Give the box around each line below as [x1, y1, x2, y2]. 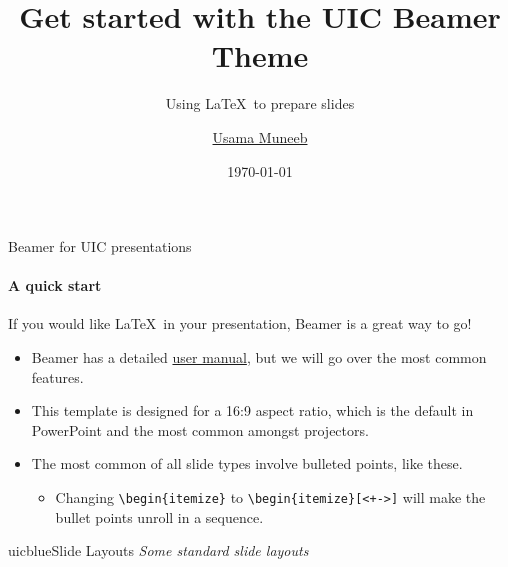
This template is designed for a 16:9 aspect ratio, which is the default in [31, 400, 474, 421]
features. [31, 366, 84, 387]
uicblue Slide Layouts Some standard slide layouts [8, 540, 309, 561]
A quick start [8, 275, 102, 296]
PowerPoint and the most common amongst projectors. [31, 419, 369, 440]
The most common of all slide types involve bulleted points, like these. [31, 453, 463, 474]
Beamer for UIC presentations [8, 236, 192, 257]
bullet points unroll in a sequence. [55, 506, 264, 527]
